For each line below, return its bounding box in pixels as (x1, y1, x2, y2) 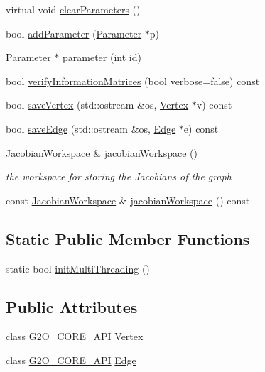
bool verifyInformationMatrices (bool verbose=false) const (6, 73, 260, 88)
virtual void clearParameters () (6, 2, 141, 16)
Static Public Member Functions (6, 227, 250, 249)
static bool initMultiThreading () (6, 261, 150, 275)
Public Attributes (6, 295, 138, 317)
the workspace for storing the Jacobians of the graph (6, 169, 232, 184)
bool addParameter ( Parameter (6, 26, 142, 40)
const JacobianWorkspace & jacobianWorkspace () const (6, 192, 250, 207)
